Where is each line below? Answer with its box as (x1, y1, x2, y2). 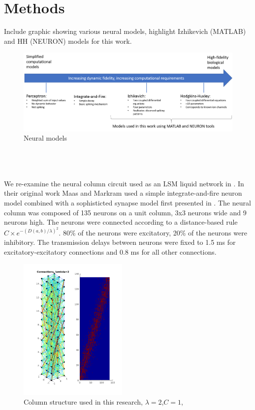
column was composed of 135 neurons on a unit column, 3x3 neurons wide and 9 (4, 207, 247, 217)
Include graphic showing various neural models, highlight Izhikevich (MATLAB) (4, 26, 246, 36)
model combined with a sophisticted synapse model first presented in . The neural (4, 198, 251, 208)
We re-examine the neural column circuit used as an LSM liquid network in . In (4, 178, 244, 188)
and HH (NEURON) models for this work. (4, 35, 132, 46)
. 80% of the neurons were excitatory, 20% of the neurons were (59, 227, 247, 237)
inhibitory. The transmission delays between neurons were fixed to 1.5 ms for (4, 237, 236, 247)
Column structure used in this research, (24, 396, 143, 407)
